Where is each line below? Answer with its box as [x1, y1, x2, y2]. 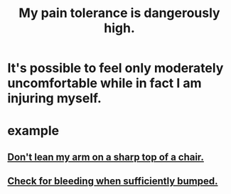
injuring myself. [7, 90, 102, 107]
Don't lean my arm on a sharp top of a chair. [7, 151, 205, 163]
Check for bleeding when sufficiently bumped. [7, 176, 218, 188]
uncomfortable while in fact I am [7, 75, 202, 92]
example [7, 123, 60, 139]
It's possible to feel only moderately [7, 60, 224, 76]
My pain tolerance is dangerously [18, 5, 220, 21]
